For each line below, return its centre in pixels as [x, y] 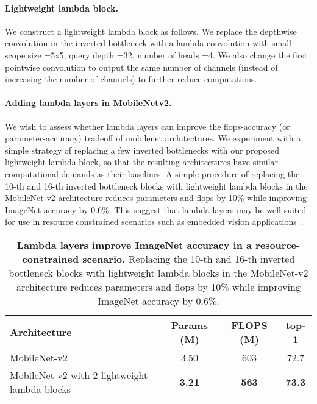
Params [189, 325]
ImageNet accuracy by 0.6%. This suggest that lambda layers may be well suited [156, 209]
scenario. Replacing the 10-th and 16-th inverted [189, 258]
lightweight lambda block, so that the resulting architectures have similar [142, 162]
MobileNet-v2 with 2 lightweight [79, 375]
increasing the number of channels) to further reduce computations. [131, 79]
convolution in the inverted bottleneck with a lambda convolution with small [148, 43]
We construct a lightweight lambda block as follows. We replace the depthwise [151, 31]
